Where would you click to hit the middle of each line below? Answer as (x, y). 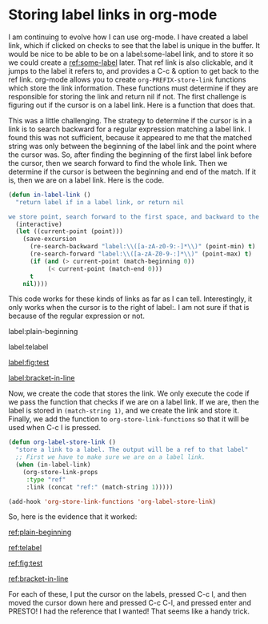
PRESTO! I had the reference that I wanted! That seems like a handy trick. (129, 611)
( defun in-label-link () (50, 195)
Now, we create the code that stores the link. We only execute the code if (129, 393)
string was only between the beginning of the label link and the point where (133, 146)
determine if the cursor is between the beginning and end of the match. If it (132, 171)
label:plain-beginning (43, 332)
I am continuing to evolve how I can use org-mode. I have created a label (128, 37)
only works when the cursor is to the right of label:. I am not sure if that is (129, 308)
